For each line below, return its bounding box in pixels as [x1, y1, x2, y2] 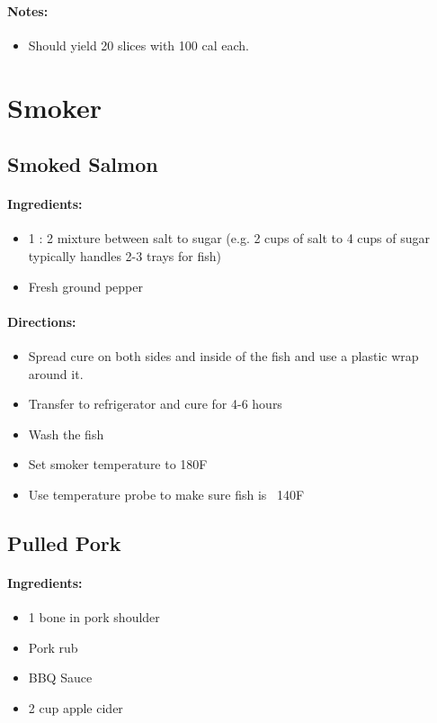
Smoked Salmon [7, 150, 158, 178]
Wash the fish [28, 424, 104, 443]
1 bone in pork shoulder [28, 608, 160, 627]
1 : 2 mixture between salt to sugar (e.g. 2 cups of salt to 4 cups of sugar [28, 229, 430, 248]
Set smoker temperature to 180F [28, 455, 208, 474]
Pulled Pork [7, 529, 121, 556]
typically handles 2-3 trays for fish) [28, 246, 222, 265]
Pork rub [28, 637, 78, 656]
